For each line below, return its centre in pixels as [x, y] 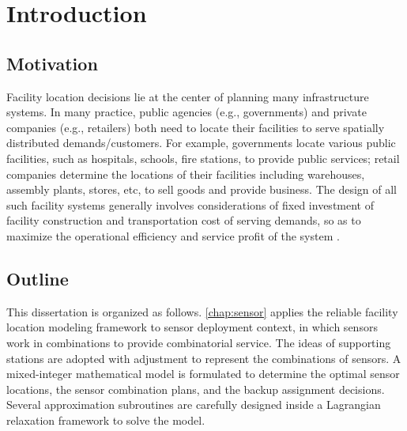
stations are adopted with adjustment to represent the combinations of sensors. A [204, 358]
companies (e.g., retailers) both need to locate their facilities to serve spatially [196, 127]
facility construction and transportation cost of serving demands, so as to [184, 220]
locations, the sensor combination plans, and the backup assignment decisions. [196, 389]
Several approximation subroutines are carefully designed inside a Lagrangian [194, 405]
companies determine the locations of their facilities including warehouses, [186, 174]
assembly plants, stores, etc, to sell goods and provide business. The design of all [202, 189]
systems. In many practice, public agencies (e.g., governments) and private [187, 112]
